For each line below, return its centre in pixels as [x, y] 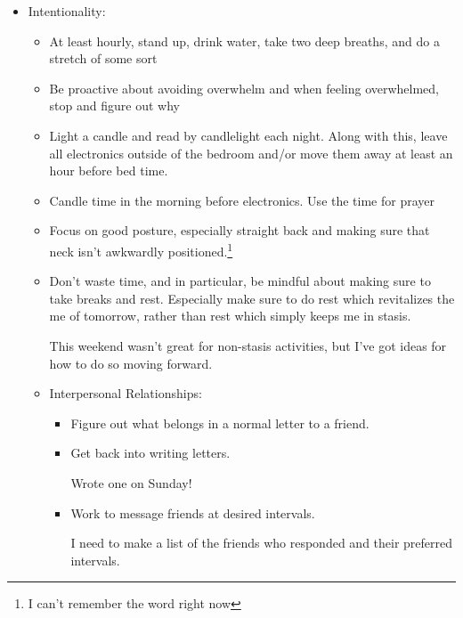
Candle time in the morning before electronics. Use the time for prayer [242, 200]
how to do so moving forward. [131, 363]
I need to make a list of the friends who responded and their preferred [262, 543]
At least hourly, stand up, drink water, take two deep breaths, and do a [244, 41]
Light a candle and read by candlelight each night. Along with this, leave [248, 135]
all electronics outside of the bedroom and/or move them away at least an [251, 153]
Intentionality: [67, 11]
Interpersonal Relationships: [126, 393]
